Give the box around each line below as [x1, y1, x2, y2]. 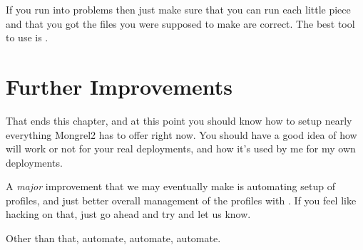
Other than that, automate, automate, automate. [6, 231, 221, 246]
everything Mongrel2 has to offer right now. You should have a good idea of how [6, 127, 357, 142]
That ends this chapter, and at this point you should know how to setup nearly [6, 113, 352, 127]
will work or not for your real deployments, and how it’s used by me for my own [6, 141, 356, 156]
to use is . [6, 30, 48, 45]
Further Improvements [6, 71, 232, 100]
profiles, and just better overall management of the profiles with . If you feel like [6, 192, 357, 207]
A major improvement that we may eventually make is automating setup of [6, 179, 335, 194]
